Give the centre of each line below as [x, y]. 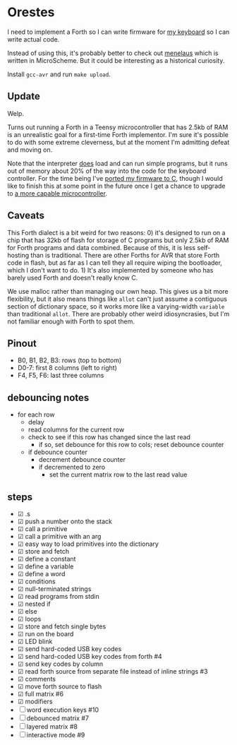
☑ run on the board [45, 634]
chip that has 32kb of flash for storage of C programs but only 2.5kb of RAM [118, 240]
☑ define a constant [47, 559]
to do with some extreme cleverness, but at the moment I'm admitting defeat [119, 142]
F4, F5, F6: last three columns [61, 376]
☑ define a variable [45, 566]
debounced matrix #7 [58, 718]
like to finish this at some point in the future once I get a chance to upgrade [116, 186]
